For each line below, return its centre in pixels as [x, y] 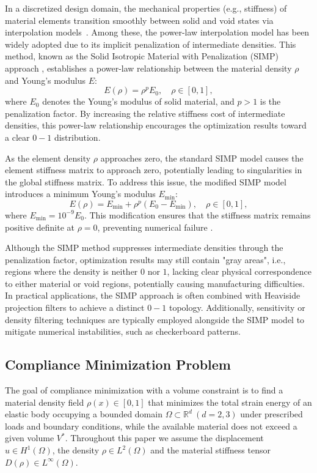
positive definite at [40, 227]
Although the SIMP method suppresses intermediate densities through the [144, 248]
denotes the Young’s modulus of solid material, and [138, 101]
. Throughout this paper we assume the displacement [164, 438]
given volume [30, 438]
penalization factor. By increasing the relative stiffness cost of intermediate [145, 113]
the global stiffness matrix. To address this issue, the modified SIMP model [146, 181]
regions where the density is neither [71, 271]
